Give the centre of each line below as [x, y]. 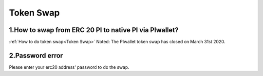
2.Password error [36, 55]
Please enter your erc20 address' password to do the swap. [69, 67]
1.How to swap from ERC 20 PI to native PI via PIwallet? [94, 30]
